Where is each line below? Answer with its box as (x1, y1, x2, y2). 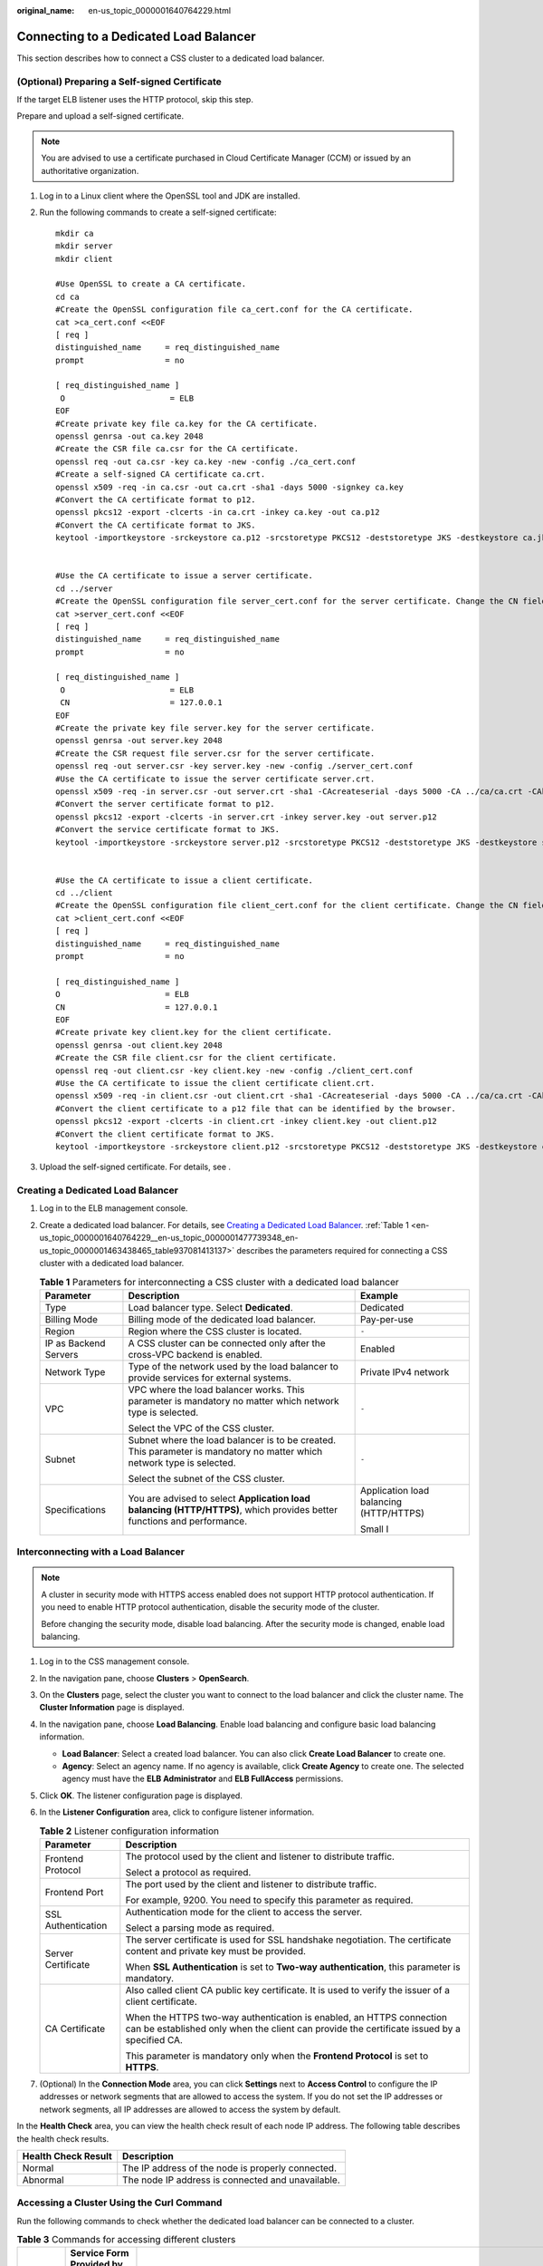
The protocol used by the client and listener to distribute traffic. (125, 1850, 395, 1863)
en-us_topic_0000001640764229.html (88, 5, 231, 15)
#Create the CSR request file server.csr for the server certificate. (55, 748, 376, 759)
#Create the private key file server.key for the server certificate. (55, 723, 376, 733)
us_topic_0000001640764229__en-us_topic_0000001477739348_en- (39, 1233, 299, 1244)
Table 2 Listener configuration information (39, 1825, 219, 1837)
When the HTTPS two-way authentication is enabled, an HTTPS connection (125, 2010, 448, 2023)
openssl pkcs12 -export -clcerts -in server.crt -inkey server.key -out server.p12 (55, 811, 438, 822)
